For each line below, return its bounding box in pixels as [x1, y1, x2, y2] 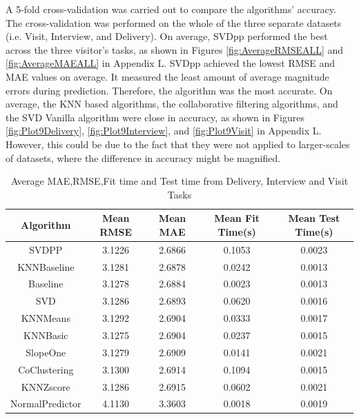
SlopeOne [26, 345, 66, 359]
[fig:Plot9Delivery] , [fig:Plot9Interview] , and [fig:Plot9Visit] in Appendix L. [6, 123, 322, 138]
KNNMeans [21, 311, 70, 325]
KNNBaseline [17, 259, 75, 274]
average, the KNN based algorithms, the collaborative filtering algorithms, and [6, 96, 338, 111]
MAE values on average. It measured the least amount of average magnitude [6, 69, 329, 83]
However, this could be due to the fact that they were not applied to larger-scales [6, 136, 350, 151]
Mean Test [288, 211, 340, 225]
